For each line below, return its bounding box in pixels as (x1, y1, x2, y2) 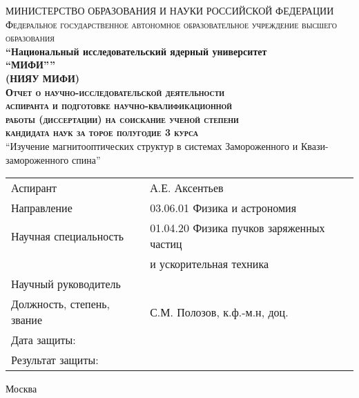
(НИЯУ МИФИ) (6, 70, 80, 85)
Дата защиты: (11, 332, 76, 348)
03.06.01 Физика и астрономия (150, 200, 297, 216)
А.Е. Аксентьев (150, 180, 224, 196)
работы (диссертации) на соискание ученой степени (6, 111, 239, 126)
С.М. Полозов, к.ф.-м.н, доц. (150, 303, 289, 320)
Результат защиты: (11, 352, 99, 368)
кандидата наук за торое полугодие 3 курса (6, 125, 198, 140)
